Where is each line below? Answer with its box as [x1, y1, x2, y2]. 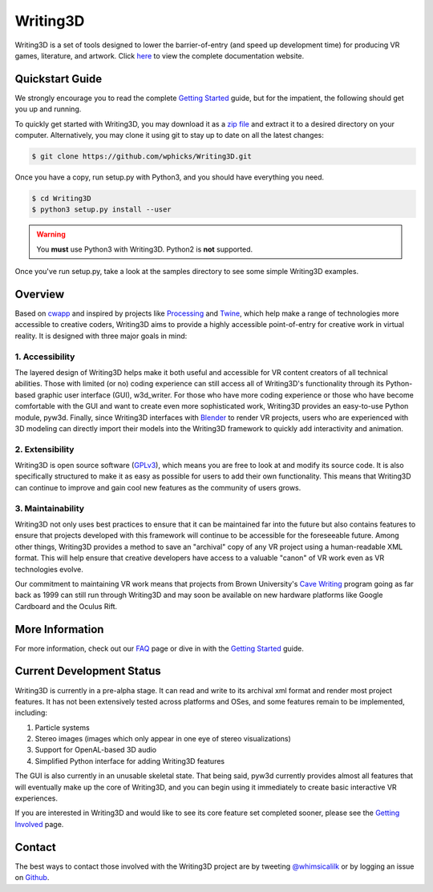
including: [14, 708, 48, 717]
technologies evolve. [14, 564, 83, 574]
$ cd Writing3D [31, 193, 91, 203]
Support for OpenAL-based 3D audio [34, 745, 157, 755]
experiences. [14, 793, 59, 803]
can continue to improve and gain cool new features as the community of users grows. [14, 482, 301, 492]
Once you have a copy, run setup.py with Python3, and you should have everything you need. [14, 172, 325, 182]
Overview [14, 287, 65, 301]
